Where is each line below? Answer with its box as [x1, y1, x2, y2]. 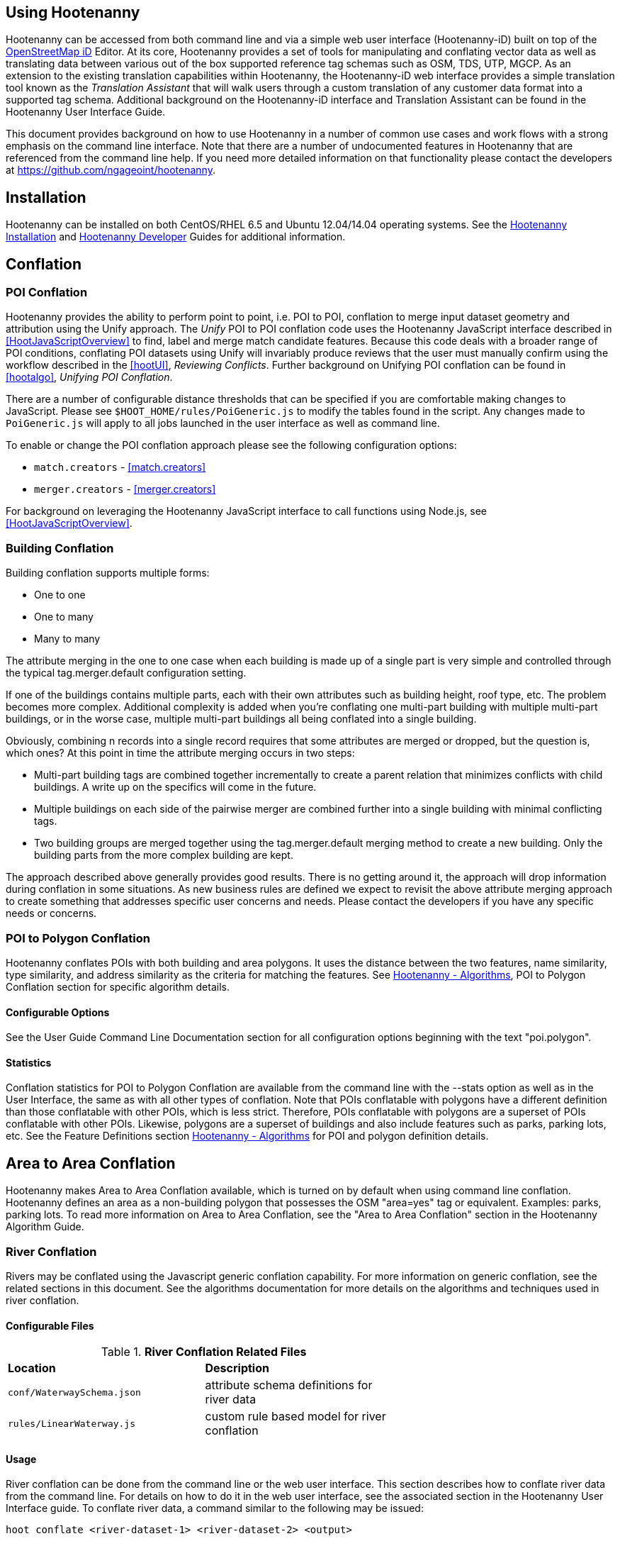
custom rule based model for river [205, 1409, 386, 1424]
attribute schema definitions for [205, 1378, 373, 1393]
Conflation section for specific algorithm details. [6, 980, 230, 993]
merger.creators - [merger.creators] [34, 483, 216, 496]
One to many [34, 611, 94, 623]
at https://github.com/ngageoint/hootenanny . [6, 164, 215, 177]
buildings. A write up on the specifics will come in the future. [34, 781, 317, 794]
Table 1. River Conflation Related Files [101, 1345, 307, 1359]
